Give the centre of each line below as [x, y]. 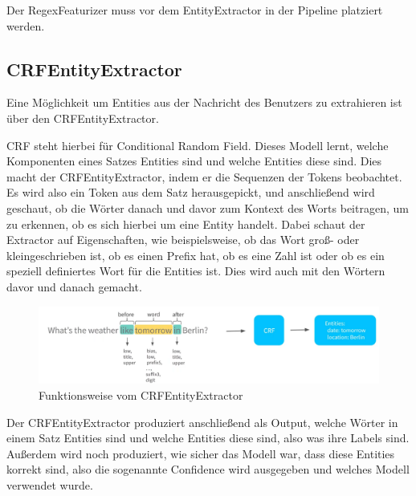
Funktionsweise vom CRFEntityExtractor [141, 395]
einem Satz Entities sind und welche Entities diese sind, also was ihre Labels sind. [208, 438]
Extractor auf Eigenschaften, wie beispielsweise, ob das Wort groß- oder [183, 240]
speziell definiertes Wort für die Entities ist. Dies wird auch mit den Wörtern [196, 271]
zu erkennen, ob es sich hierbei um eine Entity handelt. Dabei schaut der [186, 224]
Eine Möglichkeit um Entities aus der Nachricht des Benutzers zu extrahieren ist [204, 102]
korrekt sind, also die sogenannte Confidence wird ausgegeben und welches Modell [208, 469]
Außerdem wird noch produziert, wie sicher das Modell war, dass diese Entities [201, 453]
